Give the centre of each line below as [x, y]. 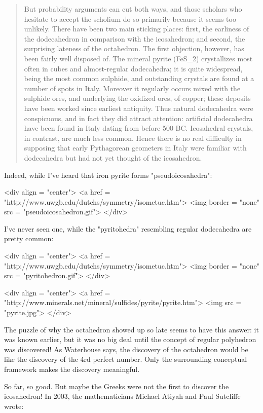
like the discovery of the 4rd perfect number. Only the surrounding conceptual [126, 359]
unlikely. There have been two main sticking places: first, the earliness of [137, 29]
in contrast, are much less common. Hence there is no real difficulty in [133, 138]
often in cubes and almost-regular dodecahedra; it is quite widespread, [133, 68]
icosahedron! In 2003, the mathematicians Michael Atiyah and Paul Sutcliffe [122, 396]
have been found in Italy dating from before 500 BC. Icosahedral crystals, [139, 128]
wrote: [14, 406]
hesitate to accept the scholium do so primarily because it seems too [130, 18]
